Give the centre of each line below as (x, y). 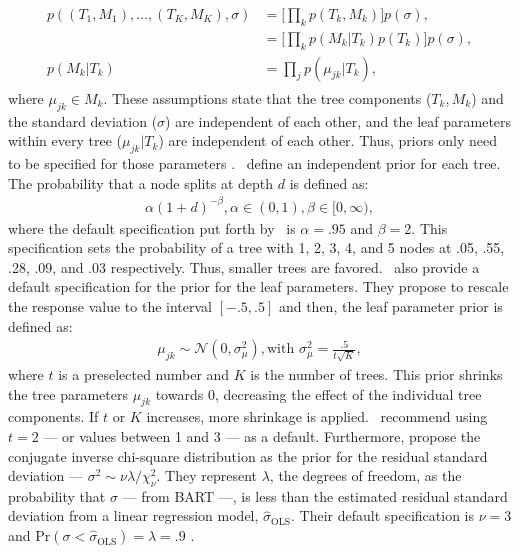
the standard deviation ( (83, 120)
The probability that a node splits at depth (141, 182)
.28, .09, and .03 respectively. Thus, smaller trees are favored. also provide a (244, 266)
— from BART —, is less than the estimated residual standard (315, 495)
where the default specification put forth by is (152, 227)
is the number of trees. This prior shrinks (376, 373)
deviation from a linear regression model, (133, 515)
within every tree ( (65, 140)
